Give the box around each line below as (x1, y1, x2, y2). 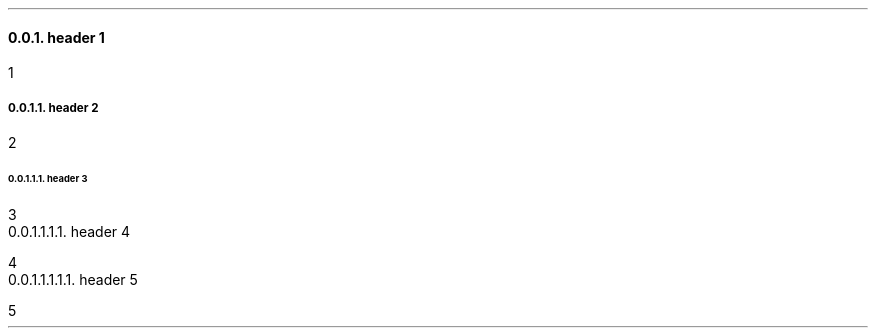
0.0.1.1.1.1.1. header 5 (8, 270, 138, 288)
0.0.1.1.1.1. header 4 (8, 222, 131, 240)
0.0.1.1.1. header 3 (8, 172, 88, 184)
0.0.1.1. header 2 (8, 100, 99, 115)
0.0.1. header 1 (8, 28, 105, 46)
